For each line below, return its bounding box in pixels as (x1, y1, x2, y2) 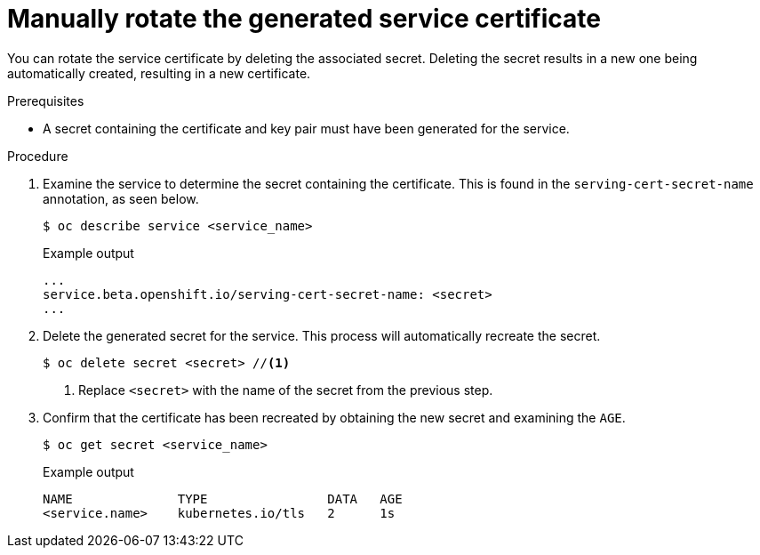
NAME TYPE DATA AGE (43, 491, 403, 506)
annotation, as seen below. (43, 190, 199, 206)
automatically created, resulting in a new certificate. (7, 65, 311, 81)
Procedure (7, 148, 68, 164)
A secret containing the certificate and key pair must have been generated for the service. (43, 120, 570, 136)
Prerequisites (7, 92, 84, 109)
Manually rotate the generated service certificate (7, 4, 601, 34)
